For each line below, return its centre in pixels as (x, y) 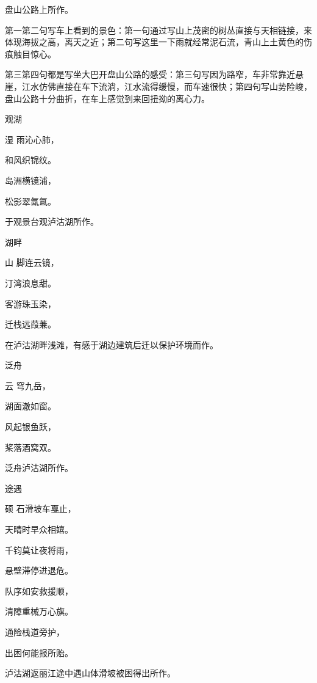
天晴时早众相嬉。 (39, 529)
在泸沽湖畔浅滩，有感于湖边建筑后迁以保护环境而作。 (112, 344)
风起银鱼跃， (30, 427)
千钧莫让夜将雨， (39, 550)
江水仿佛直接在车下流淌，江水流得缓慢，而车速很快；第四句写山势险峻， (167, 86)
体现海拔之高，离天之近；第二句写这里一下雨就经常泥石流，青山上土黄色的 (154, 42)
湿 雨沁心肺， (32, 139)
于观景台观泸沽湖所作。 (52, 221)
